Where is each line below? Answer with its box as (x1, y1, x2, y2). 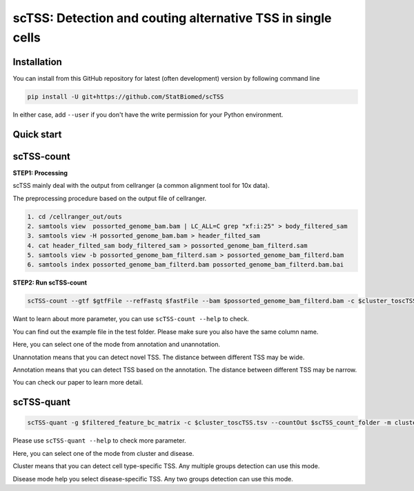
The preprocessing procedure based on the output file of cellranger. (12, 194, 207, 202)
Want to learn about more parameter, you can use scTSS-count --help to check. (12, 315, 250, 323)
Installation (12, 56, 62, 68)
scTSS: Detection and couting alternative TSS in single (12, 10, 332, 26)
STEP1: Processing (12, 169, 68, 177)
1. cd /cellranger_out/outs (27, 213, 122, 220)
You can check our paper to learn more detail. (12, 378, 144, 387)
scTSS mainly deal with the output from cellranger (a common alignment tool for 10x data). (12, 182, 270, 190)
